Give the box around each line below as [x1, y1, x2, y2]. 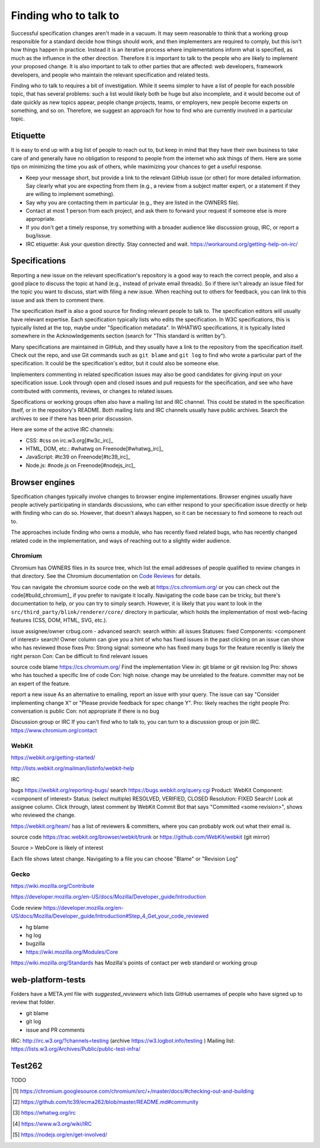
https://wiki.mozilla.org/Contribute [11, 882, 95, 889]
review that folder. [11, 998, 56, 1006]
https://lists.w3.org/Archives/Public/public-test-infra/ [11, 1045, 140, 1052]
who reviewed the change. [11, 811, 76, 819]
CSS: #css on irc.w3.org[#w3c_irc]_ [25, 437, 114, 444]
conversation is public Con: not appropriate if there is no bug [11, 707, 159, 715]
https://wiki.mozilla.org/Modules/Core [25, 948, 119, 956]
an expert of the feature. [11, 680, 71, 687]
